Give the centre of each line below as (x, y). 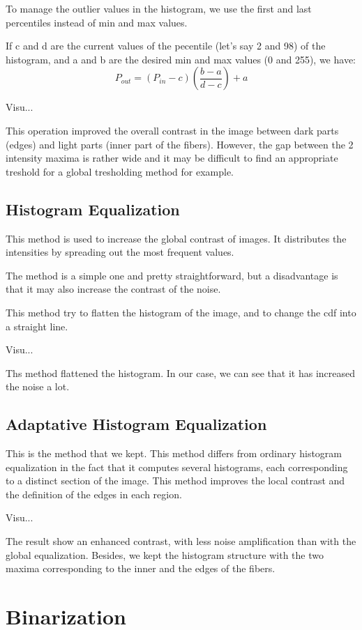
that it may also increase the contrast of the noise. (113, 289)
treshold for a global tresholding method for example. (120, 171)
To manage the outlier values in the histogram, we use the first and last (159, 8)
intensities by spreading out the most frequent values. (120, 252)
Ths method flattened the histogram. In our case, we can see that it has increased (181, 372)
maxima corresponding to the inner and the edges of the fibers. (141, 568)
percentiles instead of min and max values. (97, 22)
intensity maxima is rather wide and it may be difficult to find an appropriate (172, 158)
